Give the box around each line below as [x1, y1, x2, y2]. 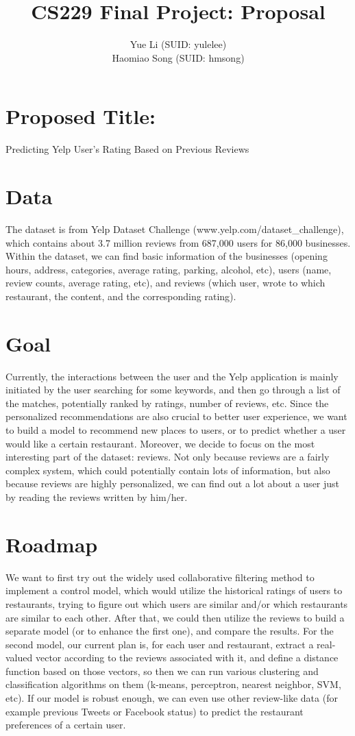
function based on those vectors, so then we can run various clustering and [5, 663, 319, 678]
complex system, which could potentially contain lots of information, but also [5, 463, 330, 477]
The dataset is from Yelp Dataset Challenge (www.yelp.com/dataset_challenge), [5, 221, 344, 236]
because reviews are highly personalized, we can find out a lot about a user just [5, 476, 340, 491]
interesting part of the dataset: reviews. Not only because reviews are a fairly [5, 450, 330, 464]
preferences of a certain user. [5, 717, 126, 732]
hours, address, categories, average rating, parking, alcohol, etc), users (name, [5, 262, 332, 276]
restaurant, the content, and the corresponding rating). [5, 289, 236, 303]
